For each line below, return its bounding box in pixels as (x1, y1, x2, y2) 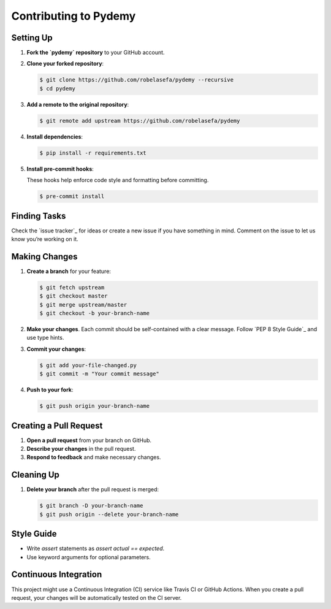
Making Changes (11, 251, 78, 262)
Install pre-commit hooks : (26, 165, 94, 172)
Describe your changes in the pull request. (26, 445, 136, 453)
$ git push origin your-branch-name (39, 402, 150, 410)
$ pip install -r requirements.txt (39, 149, 146, 156)
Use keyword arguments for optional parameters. (26, 553, 151, 561)
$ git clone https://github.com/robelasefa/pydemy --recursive (39, 77, 234, 83)
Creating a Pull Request (11, 420, 103, 431)
